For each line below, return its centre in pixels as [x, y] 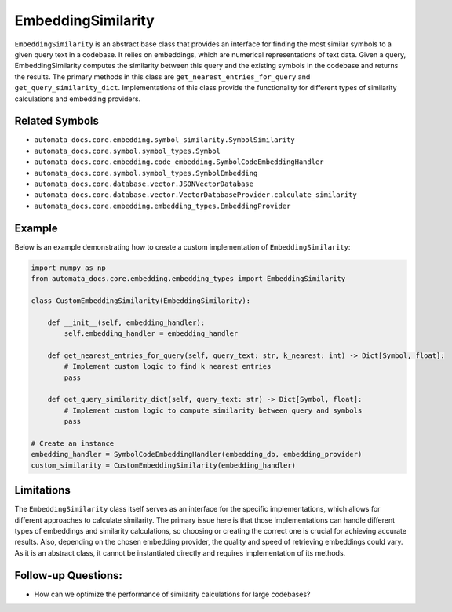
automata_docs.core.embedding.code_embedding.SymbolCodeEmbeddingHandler [179, 162]
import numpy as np [68, 268]
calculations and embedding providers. [78, 99]
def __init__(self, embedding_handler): [126, 322]
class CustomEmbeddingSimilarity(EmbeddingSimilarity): [141, 301]
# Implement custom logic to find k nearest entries [168, 366]
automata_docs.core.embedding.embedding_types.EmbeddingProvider [162, 206]
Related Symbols [57, 121]
